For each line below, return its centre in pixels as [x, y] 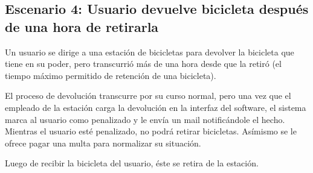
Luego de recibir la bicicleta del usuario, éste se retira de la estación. [132, 163]
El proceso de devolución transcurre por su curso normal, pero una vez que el [148, 96]
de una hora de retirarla [82, 26]
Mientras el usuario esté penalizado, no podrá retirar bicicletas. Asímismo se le [151, 131]
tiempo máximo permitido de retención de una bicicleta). [111, 75]
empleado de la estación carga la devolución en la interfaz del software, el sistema [156, 107]
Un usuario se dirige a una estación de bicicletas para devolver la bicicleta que [150, 52]
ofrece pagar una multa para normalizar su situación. [103, 143]
